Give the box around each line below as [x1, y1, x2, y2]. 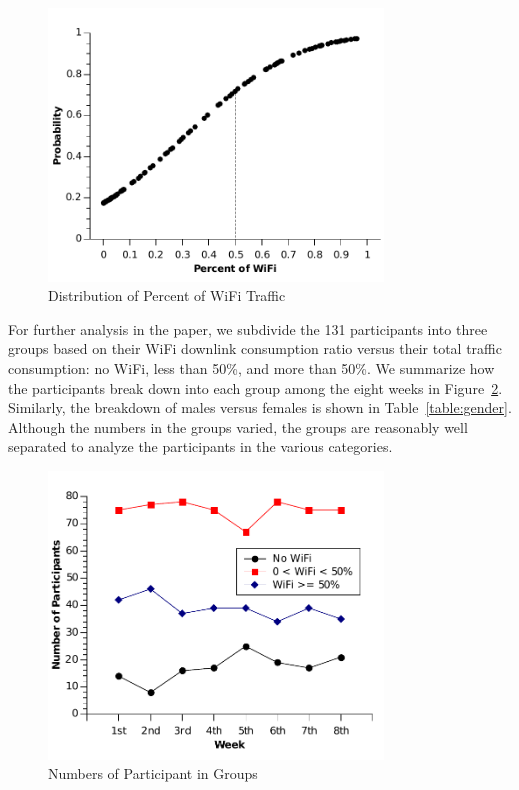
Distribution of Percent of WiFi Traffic [48, 285, 286, 306]
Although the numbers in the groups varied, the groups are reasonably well [8, 416, 468, 437]
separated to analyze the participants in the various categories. [8, 436, 393, 457]
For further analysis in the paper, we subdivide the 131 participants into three [8, 318, 488, 339]
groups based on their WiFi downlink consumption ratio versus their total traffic [8, 338, 502, 359]
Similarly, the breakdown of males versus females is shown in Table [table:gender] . [8, 397, 512, 418]
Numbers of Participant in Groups [48, 763, 258, 784]
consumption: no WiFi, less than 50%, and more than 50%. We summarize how [8, 358, 495, 379]
